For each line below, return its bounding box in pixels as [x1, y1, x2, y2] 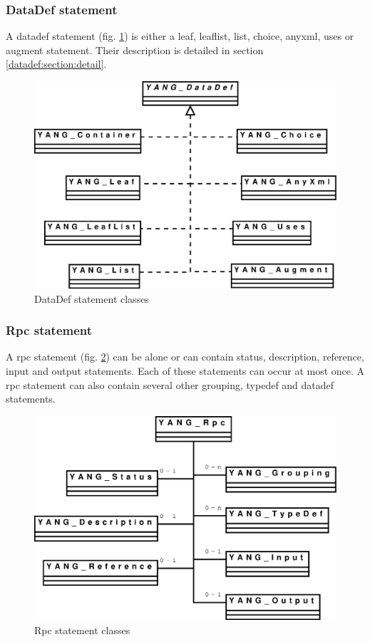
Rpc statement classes [34, 622, 130, 637]
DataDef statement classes [34, 291, 149, 306]
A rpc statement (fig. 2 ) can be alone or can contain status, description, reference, [6, 349, 364, 364]
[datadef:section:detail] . [6, 56, 107, 71]
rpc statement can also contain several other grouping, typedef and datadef [6, 377, 334, 392]
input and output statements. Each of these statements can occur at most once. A [6, 363, 365, 378]
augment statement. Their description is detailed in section [6, 42, 264, 57]
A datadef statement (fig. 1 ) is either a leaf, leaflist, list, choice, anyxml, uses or [6, 29, 354, 43]
